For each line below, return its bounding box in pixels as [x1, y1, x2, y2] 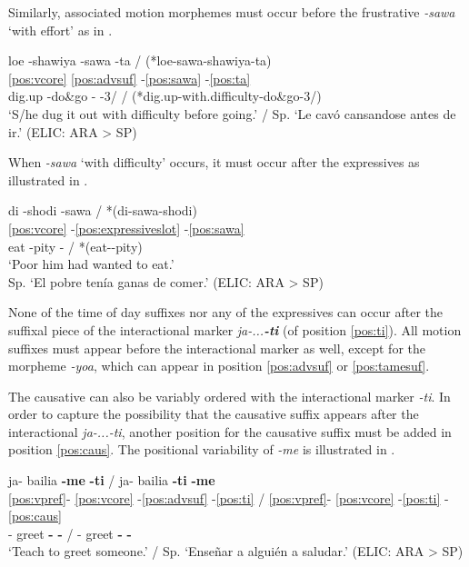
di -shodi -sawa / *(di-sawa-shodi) [8, 201, 197, 220]
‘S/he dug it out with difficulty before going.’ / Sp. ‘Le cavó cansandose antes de [8, 104, 456, 123]
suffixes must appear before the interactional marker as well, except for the [8, 338, 426, 357]
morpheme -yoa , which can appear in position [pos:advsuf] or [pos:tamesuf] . [8, 356, 430, 375]
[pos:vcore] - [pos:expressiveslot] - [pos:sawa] [8, 218, 244, 237]
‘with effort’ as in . [8, 20, 113, 39]
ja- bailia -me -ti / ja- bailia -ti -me [8, 471, 215, 490]
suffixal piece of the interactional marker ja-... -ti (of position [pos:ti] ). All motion [8, 320, 462, 339]
